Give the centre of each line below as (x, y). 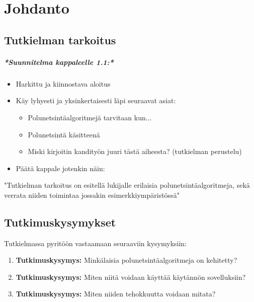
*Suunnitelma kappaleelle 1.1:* (59, 62)
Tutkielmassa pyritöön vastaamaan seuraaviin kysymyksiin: (96, 243)
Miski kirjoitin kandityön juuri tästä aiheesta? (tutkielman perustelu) (135, 151)
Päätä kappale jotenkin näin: (60, 168)
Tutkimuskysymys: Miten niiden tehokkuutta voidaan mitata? (116, 294)
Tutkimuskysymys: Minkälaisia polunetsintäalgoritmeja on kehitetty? (126, 260)
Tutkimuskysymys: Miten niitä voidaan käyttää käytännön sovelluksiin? (131, 277)
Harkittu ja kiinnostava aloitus (63, 83)
